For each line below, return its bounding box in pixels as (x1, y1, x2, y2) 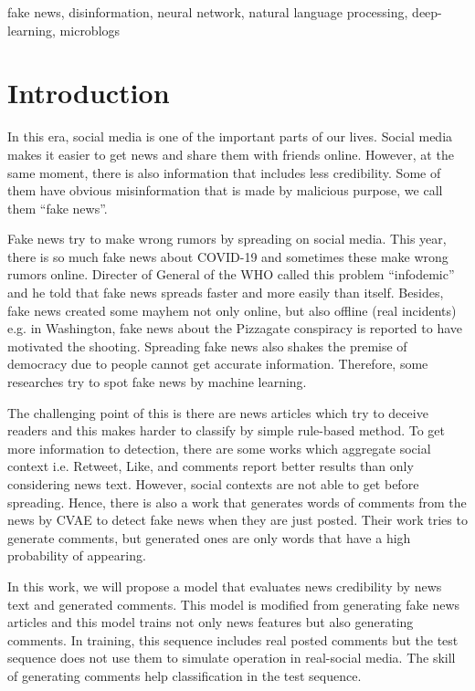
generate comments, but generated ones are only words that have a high (7, 528, 411, 547)
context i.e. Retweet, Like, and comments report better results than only (7, 456, 414, 476)
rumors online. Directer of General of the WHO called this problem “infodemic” (7, 265, 455, 284)
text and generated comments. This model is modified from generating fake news (7, 594, 460, 613)
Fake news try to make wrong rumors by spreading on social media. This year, (7, 229, 447, 248)
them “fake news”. (7, 198, 108, 217)
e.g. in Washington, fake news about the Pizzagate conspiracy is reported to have (7, 319, 463, 338)
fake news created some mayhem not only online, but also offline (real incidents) (7, 300, 457, 319)
